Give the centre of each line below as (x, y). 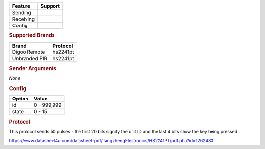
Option (20, 99)
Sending (22, 12)
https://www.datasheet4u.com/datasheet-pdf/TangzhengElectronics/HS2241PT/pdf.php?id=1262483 (111, 141)
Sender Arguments (33, 69)
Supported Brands (32, 35)
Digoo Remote (28, 52)
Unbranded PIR (30, 58)
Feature (21, 6)
